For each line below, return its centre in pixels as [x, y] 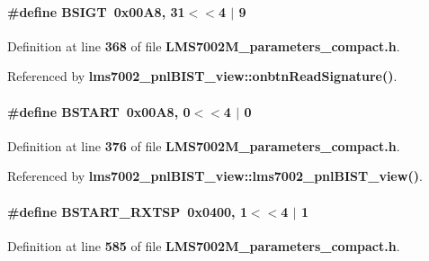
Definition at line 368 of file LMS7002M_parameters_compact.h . [204, 45]
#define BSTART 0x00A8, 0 [99, 111]
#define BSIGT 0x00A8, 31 [96, 11]
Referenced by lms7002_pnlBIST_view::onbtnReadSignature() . [202, 76]
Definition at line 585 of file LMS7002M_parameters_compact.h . [204, 245]
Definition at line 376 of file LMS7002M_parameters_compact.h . [204, 145]
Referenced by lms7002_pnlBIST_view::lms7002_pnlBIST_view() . [215, 176]
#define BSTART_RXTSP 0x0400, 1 [127, 211]
